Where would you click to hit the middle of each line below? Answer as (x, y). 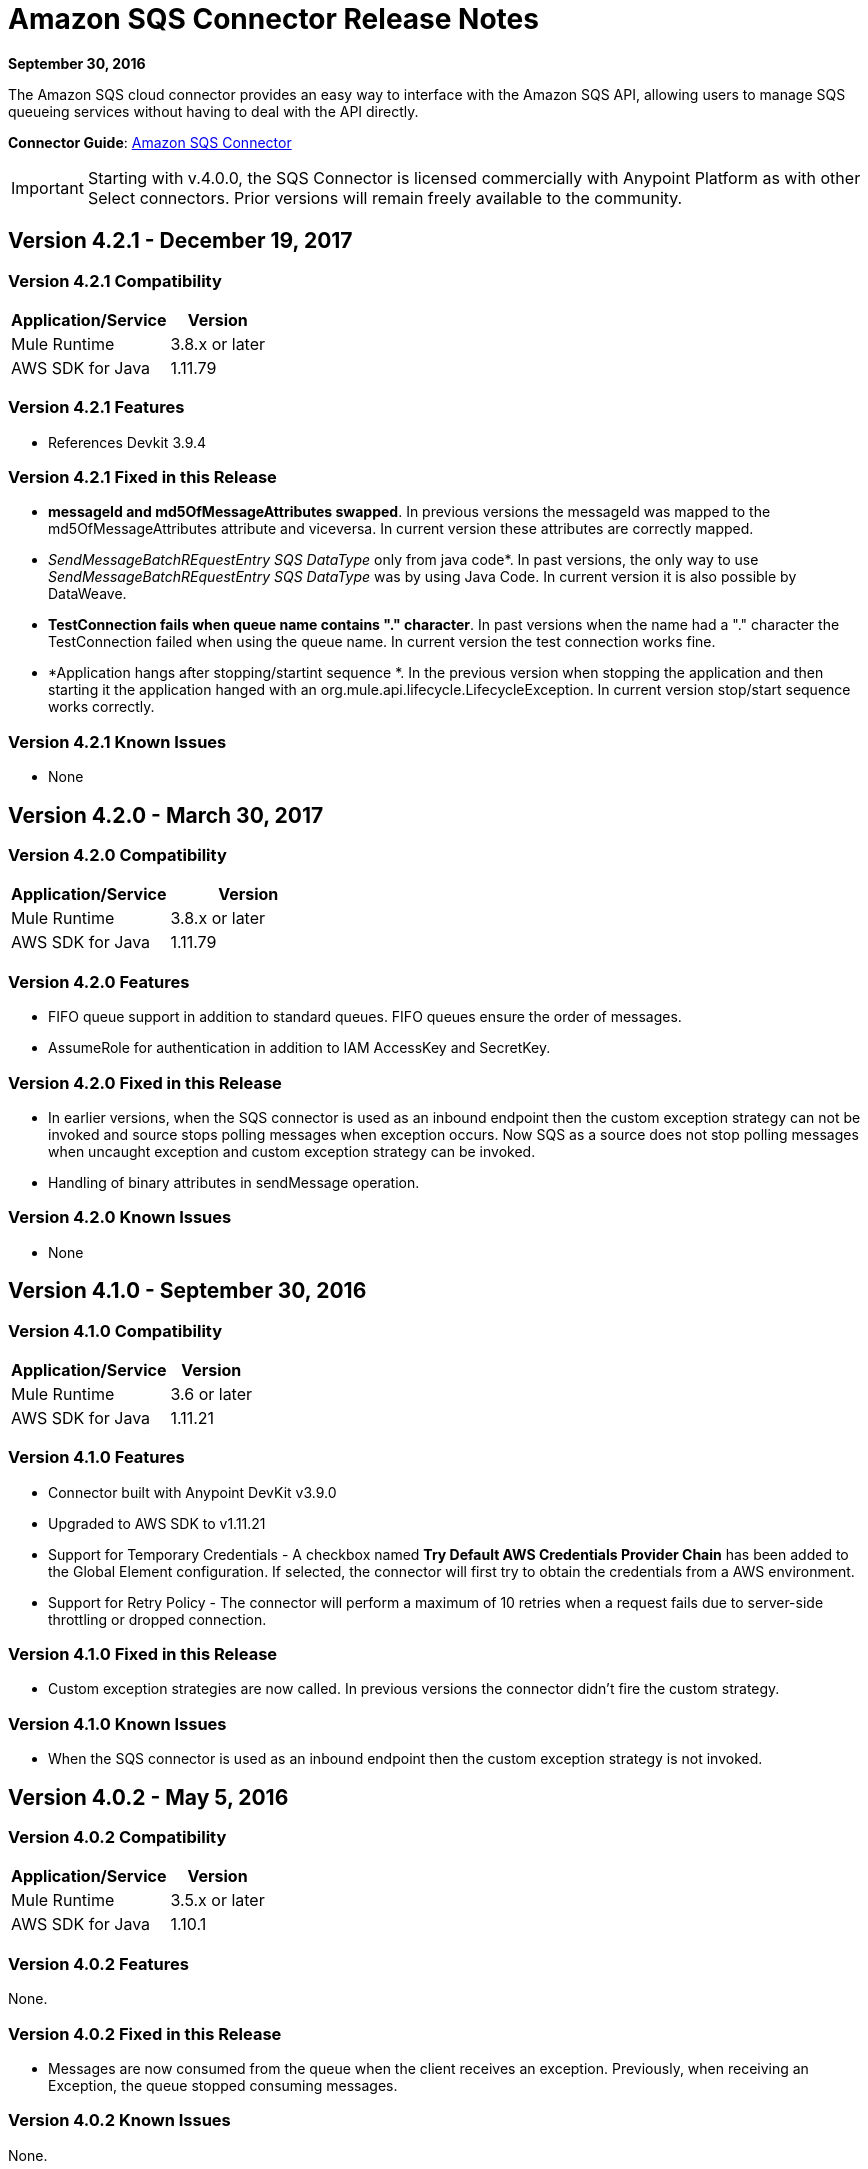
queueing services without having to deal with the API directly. (213, 111)
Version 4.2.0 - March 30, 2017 (166, 815)
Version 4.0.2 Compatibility (117, 1837)
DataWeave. (87, 594)
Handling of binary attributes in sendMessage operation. (234, 1182)
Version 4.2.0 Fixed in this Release (145, 1082)
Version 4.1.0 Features (96, 1457)
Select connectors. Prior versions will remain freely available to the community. (385, 197)
